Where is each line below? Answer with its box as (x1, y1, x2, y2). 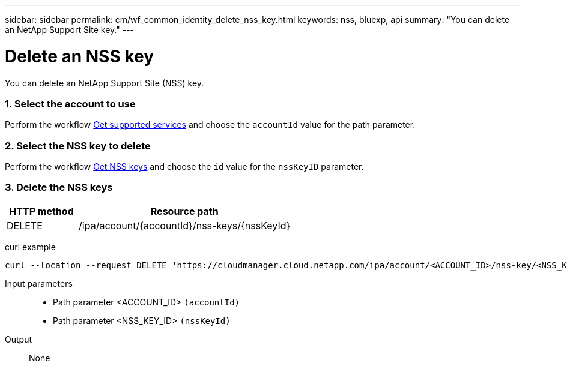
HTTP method (9, 205, 74, 217)
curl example (5, 241, 56, 252)
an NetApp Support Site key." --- (5, 25, 134, 35)
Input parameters (5, 278, 73, 289)
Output (5, 334, 32, 344)
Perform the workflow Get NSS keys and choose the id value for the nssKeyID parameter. (5, 161, 364, 172)
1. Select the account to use (5, 97, 136, 110)
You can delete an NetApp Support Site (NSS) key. (5, 77, 204, 88)
